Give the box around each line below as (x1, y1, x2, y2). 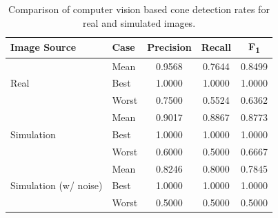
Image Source (10, 40, 77, 54)
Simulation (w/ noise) (10, 178, 103, 193)
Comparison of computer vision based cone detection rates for (8, 2, 270, 16)
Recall (201, 40, 232, 54)
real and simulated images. (82, 15, 196, 30)
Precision (147, 40, 192, 54)
